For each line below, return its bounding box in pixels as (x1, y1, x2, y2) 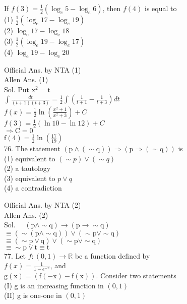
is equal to (144, 3, 177, 13)
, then (102, 3, 121, 13)
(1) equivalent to (4, 153, 55, 163)
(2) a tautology (4, 163, 51, 173)
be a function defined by (75, 250, 150, 261)
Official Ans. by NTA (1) (4, 64, 81, 75)
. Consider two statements (96, 270, 176, 281)
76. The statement (4, 143, 60, 154)
